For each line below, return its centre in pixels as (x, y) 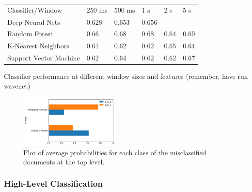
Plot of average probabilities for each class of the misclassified (115, 152)
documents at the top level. (64, 162)
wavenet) (17, 85)
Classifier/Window (35, 9)
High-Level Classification (53, 183)
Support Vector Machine (44, 58)
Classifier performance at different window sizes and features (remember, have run (126, 76)
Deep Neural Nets (34, 22)
